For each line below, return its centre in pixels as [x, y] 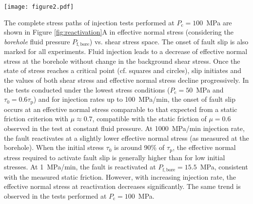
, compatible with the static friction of [149, 119]
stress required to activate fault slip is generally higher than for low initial [115, 157]
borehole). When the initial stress [54, 147]
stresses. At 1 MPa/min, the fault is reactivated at [80, 167]
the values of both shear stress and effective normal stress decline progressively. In [126, 80]
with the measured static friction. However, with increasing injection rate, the [120, 176]
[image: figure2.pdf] [39, 7]
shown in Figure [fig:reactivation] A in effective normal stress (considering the [119, 32]
